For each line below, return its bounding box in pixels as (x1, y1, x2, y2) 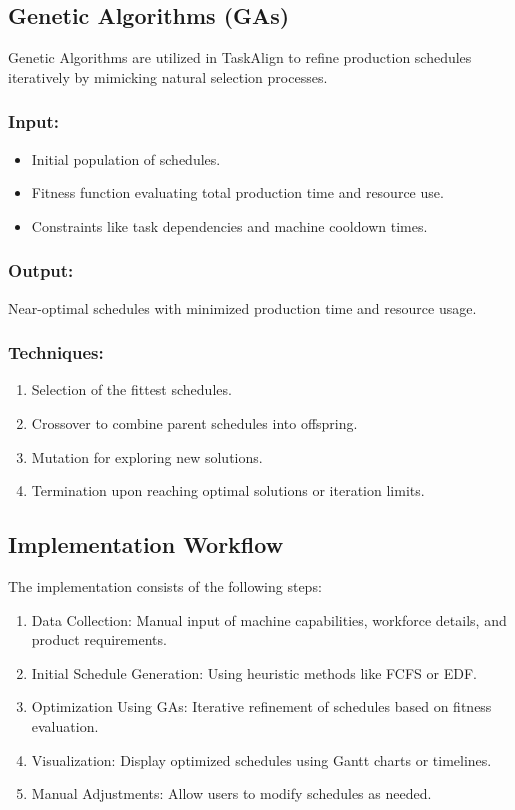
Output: (8, 258, 74, 283)
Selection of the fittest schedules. (31, 379, 232, 400)
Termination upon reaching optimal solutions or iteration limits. (31, 480, 425, 501)
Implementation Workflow (8, 529, 284, 560)
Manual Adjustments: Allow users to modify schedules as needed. (31, 783, 432, 804)
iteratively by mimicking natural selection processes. (8, 66, 328, 87)
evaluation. (31, 715, 99, 736)
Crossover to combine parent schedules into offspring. (31, 413, 358, 434)
